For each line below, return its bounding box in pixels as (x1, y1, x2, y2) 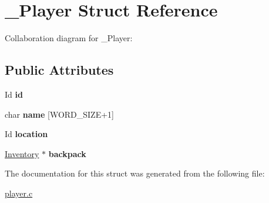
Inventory (5, 147, 39, 159)
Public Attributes (5, 61, 114, 79)
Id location (5, 128, 48, 140)
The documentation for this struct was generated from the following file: (5, 167, 265, 179)
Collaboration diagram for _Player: (5, 32, 133, 44)
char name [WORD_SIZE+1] (5, 108, 114, 120)
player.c (5, 187, 33, 199)
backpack (48, 147, 86, 159)
